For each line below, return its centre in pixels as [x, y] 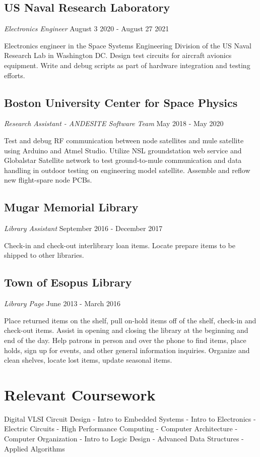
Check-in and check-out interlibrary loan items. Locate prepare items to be [120, 245]
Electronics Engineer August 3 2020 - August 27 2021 [87, 28]
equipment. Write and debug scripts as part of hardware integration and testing [127, 65]
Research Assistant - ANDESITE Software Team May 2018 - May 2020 [114, 123]
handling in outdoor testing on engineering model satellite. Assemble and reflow [127, 170]
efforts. [15, 75]
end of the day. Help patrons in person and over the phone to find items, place [125, 340]
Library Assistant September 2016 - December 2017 [83, 228]
